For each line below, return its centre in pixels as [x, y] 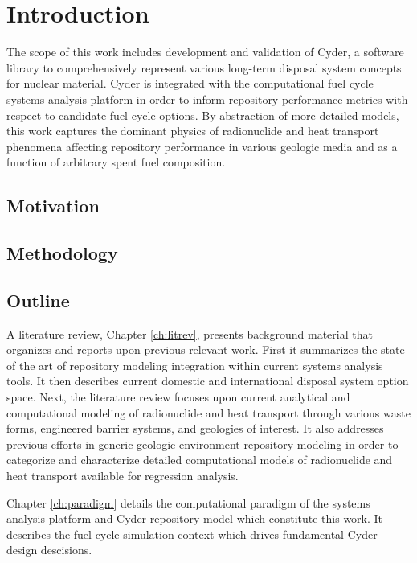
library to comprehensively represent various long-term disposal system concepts [204, 67]
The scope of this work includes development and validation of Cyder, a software [205, 52]
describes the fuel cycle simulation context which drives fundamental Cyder [192, 534]
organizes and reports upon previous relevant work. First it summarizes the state [206, 349]
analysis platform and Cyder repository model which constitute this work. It [195, 518]
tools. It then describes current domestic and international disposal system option [208, 381]
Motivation [53, 205]
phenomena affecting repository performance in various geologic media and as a [202, 146]
